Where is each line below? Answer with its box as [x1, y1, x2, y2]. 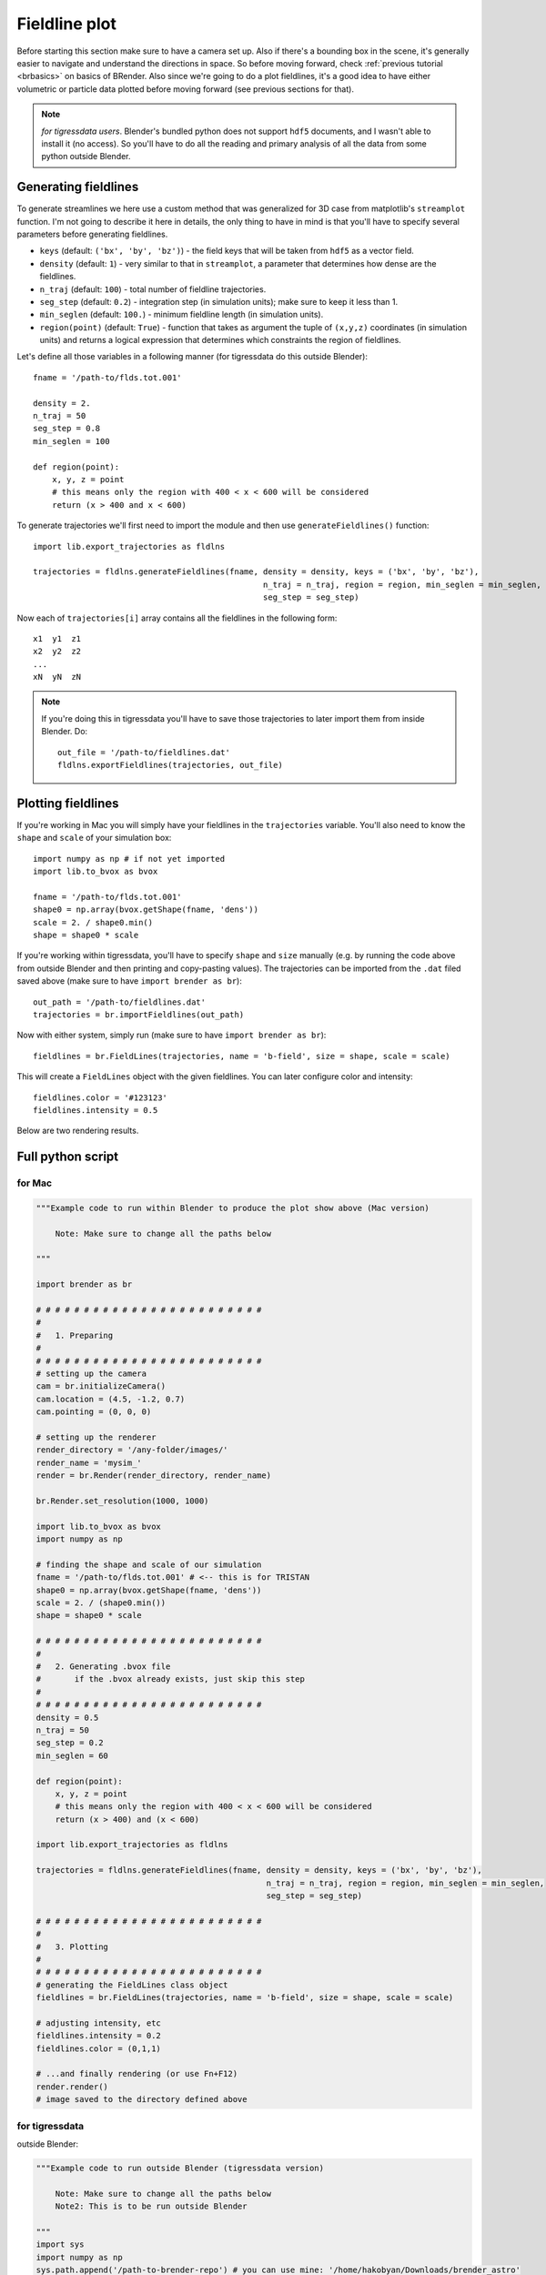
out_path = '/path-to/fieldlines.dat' [33, 996, 207, 1007]
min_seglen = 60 [35, 1750, 109, 1761]
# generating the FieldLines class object [35, 1979, 228, 1990]
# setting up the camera [35, 1369, 147, 1379]
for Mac [16, 1177, 53, 1189]
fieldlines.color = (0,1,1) [35, 2043, 161, 2054]
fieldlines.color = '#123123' [33, 1092, 168, 1103]
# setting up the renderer [35, 1431, 157, 1442]
